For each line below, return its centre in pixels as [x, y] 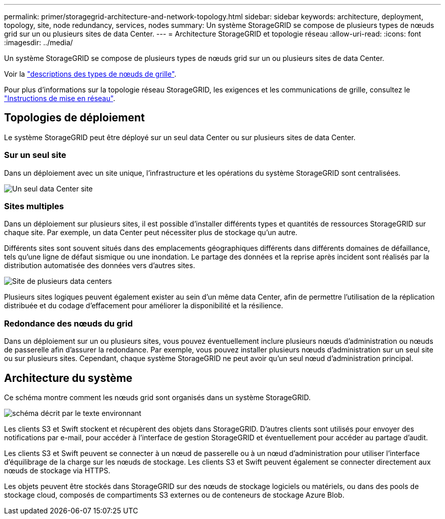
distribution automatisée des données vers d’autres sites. [100, 266]
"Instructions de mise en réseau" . [60, 98]
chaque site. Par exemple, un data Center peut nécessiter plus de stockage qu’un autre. [151, 233]
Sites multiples [34, 206]
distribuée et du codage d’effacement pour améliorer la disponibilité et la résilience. [144, 306]
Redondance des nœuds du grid [69, 323]
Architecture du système [68, 378]
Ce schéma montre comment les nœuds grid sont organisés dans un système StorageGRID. [157, 397]
